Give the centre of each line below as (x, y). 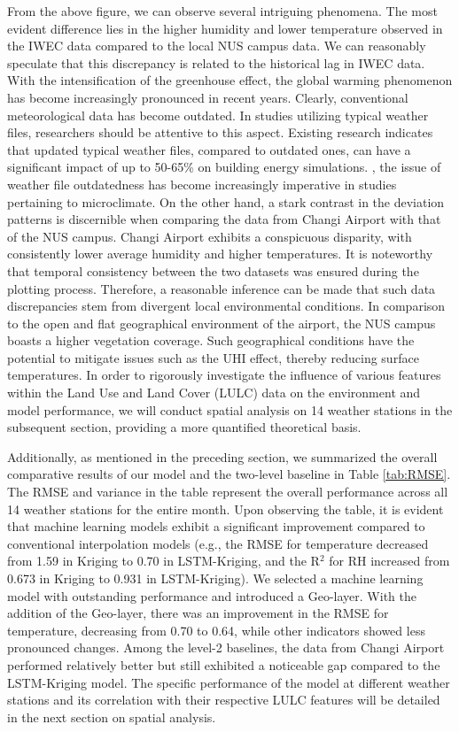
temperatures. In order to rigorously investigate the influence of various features (224, 375)
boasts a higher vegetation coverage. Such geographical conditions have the (211, 340)
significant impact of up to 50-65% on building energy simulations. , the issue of (224, 167)
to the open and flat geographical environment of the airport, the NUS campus (222, 323)
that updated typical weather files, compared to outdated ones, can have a (209, 149)
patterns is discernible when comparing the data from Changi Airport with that (224, 219)
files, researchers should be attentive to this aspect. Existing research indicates (220, 132)
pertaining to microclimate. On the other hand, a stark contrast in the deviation (226, 201)
